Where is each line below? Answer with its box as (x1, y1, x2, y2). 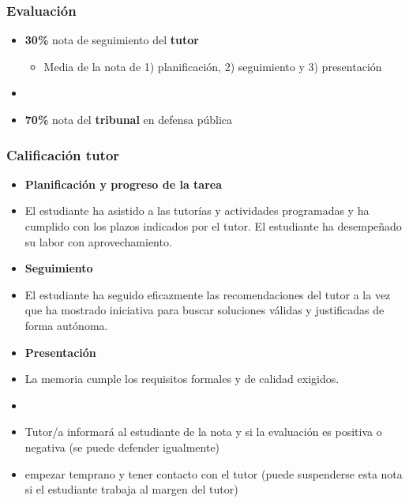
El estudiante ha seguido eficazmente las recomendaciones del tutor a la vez (24, 286, 391, 302)
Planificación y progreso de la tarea (24, 175, 222, 192)
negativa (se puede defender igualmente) (24, 438, 220, 455)
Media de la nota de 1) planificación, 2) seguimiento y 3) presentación (43, 58, 382, 74)
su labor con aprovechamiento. (24, 233, 172, 250)
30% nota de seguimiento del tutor (24, 32, 199, 48)
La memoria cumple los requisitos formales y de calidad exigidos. (24, 370, 340, 387)
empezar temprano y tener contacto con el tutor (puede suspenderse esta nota (24, 465, 403, 482)
